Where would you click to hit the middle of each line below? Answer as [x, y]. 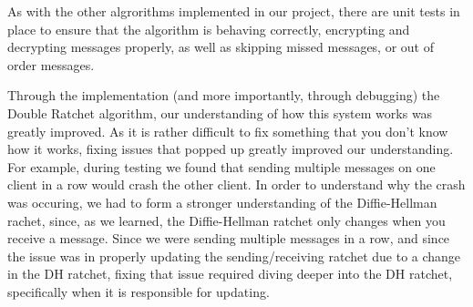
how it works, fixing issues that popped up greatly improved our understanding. [231, 149]
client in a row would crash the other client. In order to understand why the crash [236, 184]
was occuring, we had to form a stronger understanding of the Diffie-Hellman [222, 202]
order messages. [51, 64]
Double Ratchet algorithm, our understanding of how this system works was [220, 113]
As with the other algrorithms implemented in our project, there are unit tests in [234, 11]
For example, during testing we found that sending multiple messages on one [221, 166]
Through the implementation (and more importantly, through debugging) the [224, 95]
